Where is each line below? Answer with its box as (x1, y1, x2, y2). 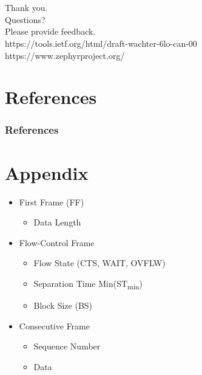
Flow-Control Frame (19, 236, 95, 249)
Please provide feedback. (5, 25, 96, 38)
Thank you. (5, 1, 48, 14)
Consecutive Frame (19, 319, 90, 332)
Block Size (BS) (33, 299, 93, 311)
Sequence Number (33, 340, 101, 353)
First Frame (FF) (19, 195, 84, 208)
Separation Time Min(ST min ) (33, 277, 143, 291)
